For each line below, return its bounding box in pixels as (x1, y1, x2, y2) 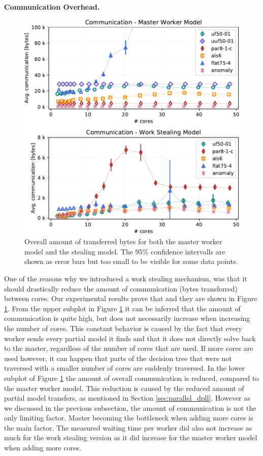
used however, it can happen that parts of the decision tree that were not (4, 352, 232, 363)
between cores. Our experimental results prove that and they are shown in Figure (4, 293, 257, 304)
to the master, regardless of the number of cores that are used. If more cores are (4, 343, 253, 353)
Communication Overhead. (4, 2, 100, 12)
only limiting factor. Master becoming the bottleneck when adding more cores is (4, 412, 253, 423)
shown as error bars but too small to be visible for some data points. (24, 256, 238, 267)
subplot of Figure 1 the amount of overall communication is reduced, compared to (4, 372, 259, 383)
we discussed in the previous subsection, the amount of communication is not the (4, 402, 256, 413)
